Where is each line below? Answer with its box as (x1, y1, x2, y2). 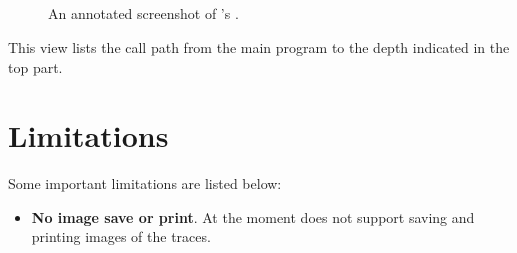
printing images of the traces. (31, 226, 211, 247)
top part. (8, 56, 63, 77)
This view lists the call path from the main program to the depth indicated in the (8, 36, 510, 57)
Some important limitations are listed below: (8, 173, 282, 194)
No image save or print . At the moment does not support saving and (31, 206, 475, 227)
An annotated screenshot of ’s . (48, 3, 239, 24)
